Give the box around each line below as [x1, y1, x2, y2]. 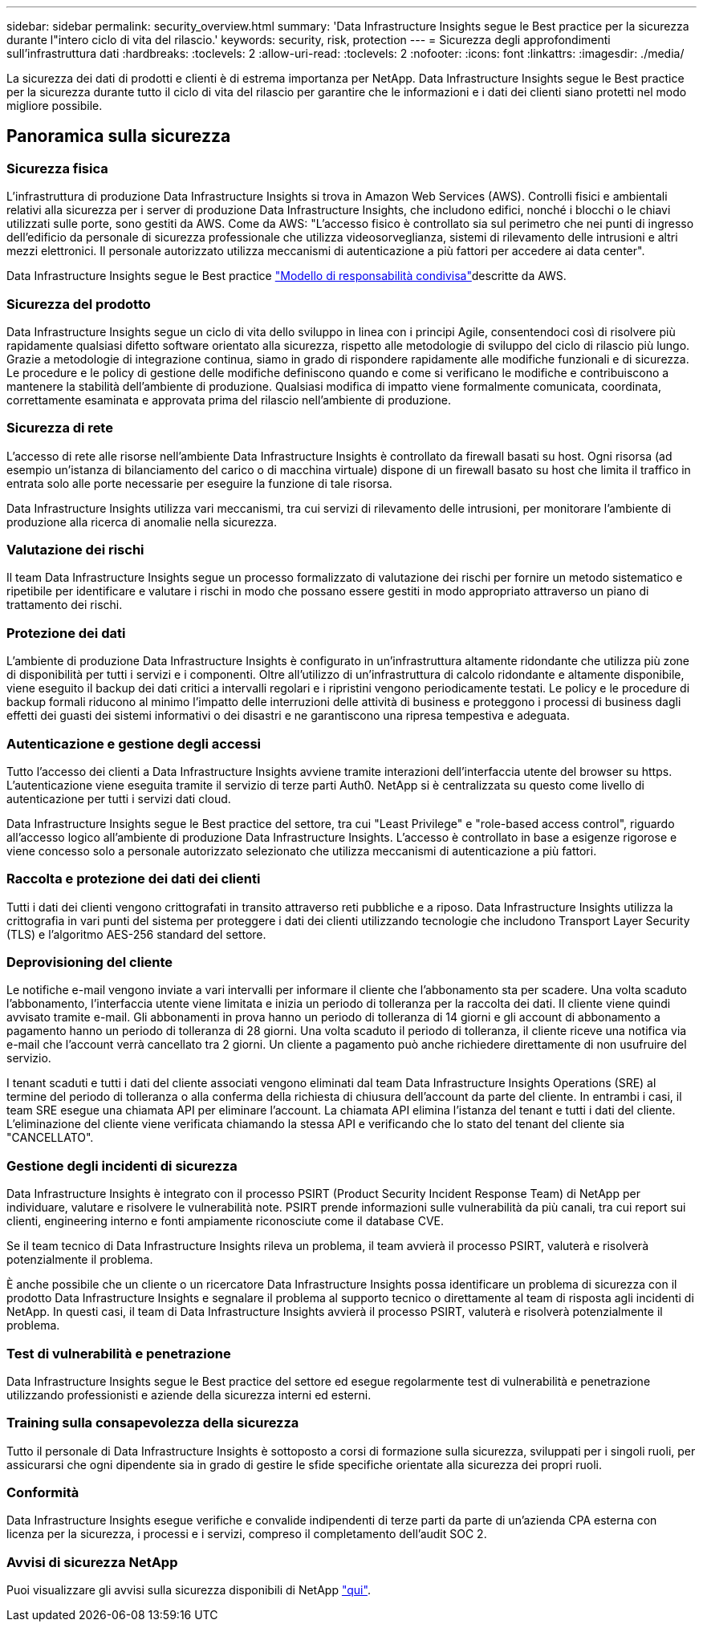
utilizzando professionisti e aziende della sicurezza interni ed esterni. [6, 1387, 372, 1402]
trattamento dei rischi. [6, 598, 123, 612]
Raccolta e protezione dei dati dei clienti [6, 871, 261, 887]
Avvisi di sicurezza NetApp [6, 1553, 178, 1570]
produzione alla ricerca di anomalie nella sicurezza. [6, 514, 277, 529]
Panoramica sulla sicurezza [6, 126, 231, 147]
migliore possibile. [6, 99, 103, 112]
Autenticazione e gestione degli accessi [6, 735, 262, 752]
